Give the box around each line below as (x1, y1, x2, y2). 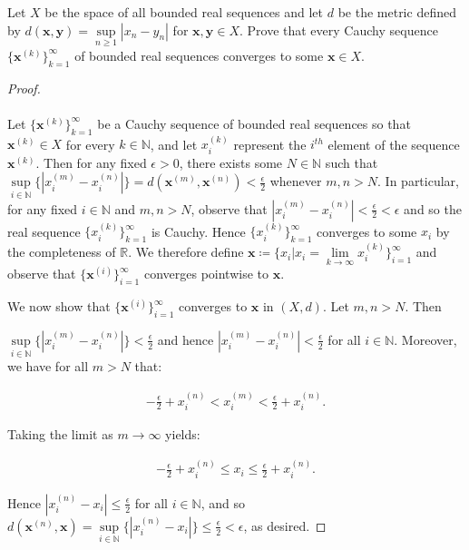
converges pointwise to (143, 264, 269, 283)
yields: (165, 424, 200, 443)
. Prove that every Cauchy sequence (239, 20, 438, 39)
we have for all (7, 357, 89, 376)
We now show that (7, 297, 111, 316)
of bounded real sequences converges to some (74, 45, 324, 64)
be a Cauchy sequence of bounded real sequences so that (97, 113, 411, 133)
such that (325, 152, 378, 172)
